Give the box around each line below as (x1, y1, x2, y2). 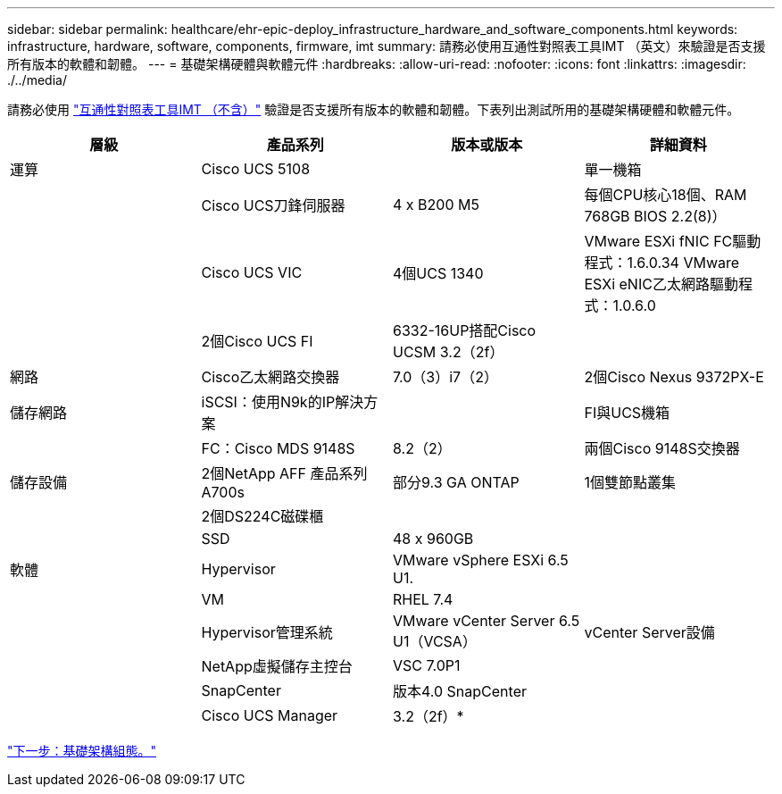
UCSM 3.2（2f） (393, 343, 504, 361)
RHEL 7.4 (393, 590, 453, 608)
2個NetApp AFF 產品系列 (201, 464, 368, 482)
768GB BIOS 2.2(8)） (584, 207, 727, 225)
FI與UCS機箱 (584, 404, 670, 422)
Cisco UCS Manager (201, 706, 338, 724)
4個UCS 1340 (393, 264, 484, 282)
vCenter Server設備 (584, 623, 715, 641)
